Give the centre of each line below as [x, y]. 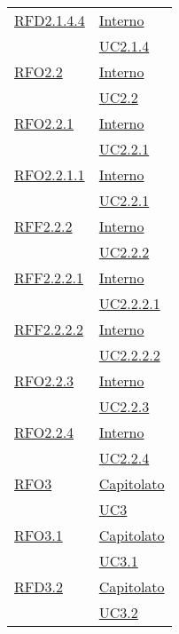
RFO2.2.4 [44, 432]
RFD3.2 [39, 586]
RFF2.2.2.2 [49, 329]
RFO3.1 [39, 535]
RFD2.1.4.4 [50, 20]
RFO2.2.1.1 [50, 174]
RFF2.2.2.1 [49, 277]
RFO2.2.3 [44, 380]
